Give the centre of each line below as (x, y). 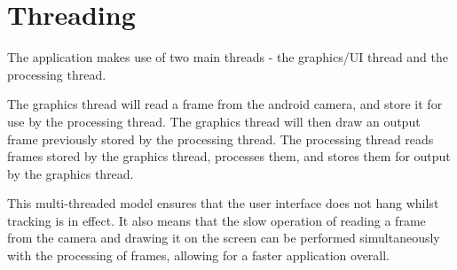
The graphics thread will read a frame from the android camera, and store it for (225, 104)
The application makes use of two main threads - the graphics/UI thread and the (228, 57)
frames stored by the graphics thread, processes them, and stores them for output (229, 156)
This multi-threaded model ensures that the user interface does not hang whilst (223, 203)
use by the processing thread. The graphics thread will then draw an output (214, 121)
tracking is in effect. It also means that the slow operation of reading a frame (217, 220)
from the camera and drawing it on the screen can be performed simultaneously (224, 238)
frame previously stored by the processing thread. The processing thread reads (221, 139)
